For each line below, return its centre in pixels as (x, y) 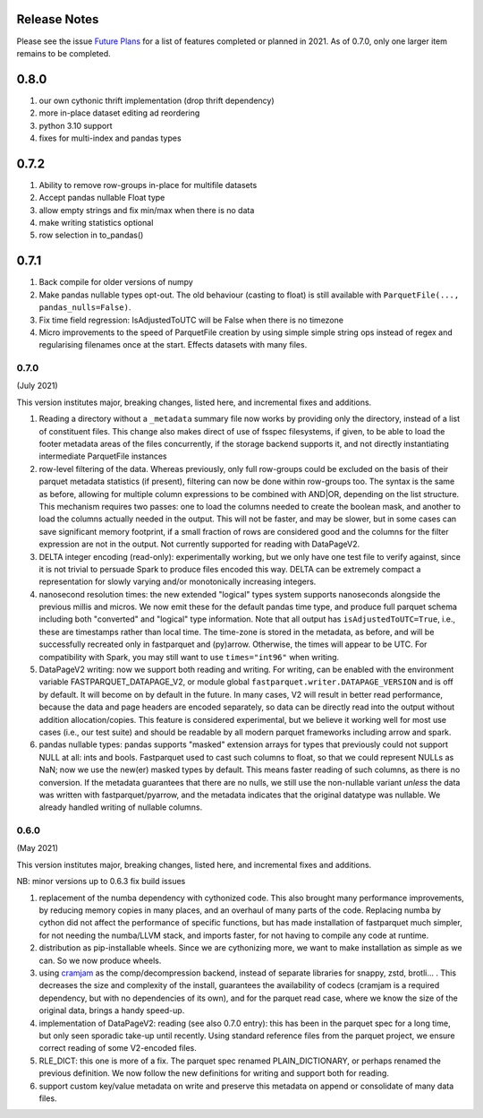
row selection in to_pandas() (91, 235)
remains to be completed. (64, 53)
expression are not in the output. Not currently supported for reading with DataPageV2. (199, 544)
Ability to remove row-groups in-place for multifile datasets (148, 185)
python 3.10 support (76, 125)
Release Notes (58, 19)
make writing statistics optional (96, 223)
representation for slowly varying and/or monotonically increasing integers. (178, 581)
